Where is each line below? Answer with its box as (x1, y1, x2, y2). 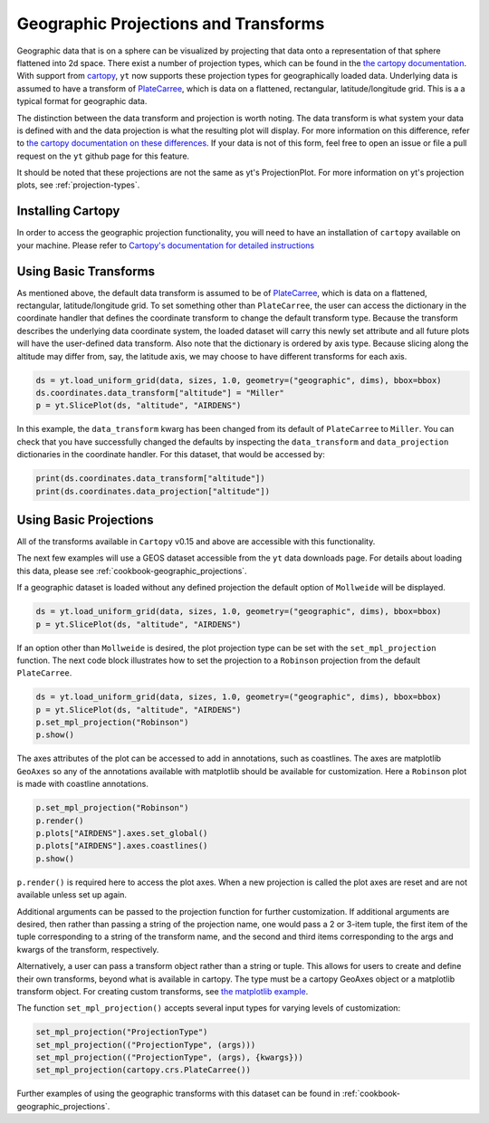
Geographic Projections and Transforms (16, 14, 325, 34)
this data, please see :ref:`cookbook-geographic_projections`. (16, 565, 248, 576)
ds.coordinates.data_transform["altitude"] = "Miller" (35, 388, 284, 398)
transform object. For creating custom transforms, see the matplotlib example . (16, 985, 309, 996)
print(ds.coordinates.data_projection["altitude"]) (35, 485, 271, 496)
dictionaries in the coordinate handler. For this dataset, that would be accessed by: (16, 449, 325, 460)
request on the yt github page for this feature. (16, 150, 190, 161)
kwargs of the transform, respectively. (16, 944, 159, 955)
